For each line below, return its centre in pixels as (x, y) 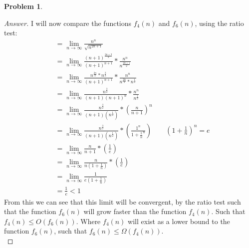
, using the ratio (219, 23)
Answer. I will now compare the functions (68, 23)
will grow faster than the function (135, 211)
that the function (30, 211)
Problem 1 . (23, 6)
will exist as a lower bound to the (179, 221)
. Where (88, 221)
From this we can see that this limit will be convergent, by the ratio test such (123, 201)
